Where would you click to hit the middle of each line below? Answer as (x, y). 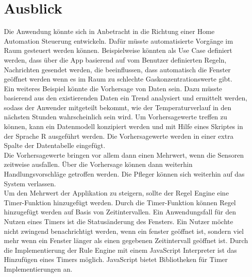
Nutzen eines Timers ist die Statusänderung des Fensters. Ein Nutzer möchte (118, 221)
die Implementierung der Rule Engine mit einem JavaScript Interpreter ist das (120, 250)
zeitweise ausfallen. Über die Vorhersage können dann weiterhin (98, 164)
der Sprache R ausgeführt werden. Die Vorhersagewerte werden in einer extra (119, 136)
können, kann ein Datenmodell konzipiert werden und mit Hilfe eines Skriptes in (124, 126)
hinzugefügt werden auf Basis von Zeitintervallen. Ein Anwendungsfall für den (120, 212)
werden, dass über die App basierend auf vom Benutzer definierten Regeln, (115, 59)
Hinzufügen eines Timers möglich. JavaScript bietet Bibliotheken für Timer (116, 259)
